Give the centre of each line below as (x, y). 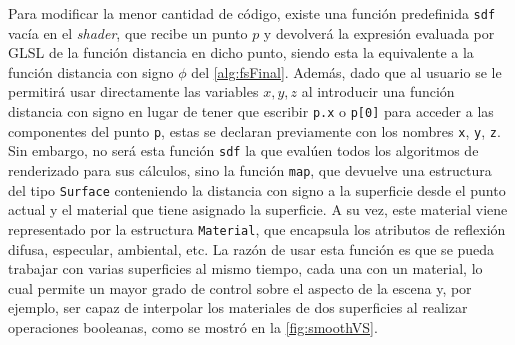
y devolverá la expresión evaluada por (379, 32)
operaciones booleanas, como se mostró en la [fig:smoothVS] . (193, 326)
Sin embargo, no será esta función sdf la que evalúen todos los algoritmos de (243, 150)
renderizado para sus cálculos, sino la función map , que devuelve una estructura (250, 170)
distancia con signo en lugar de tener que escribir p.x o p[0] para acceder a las (251, 111)
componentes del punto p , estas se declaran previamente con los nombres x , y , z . (254, 130)
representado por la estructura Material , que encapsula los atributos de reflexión (257, 228)
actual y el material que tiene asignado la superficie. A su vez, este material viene (258, 209)
